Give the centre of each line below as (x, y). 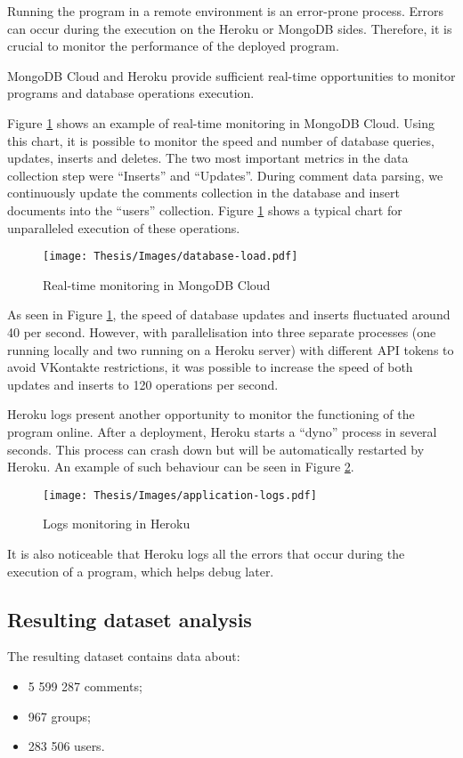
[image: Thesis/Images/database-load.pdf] (171, 257)
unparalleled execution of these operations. (124, 227)
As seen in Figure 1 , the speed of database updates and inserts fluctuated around (229, 314)
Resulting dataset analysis (130, 619)
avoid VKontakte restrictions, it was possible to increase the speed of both (210, 367)
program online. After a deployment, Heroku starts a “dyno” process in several (222, 431)
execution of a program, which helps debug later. (141, 571)
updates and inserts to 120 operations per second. (143, 384)
